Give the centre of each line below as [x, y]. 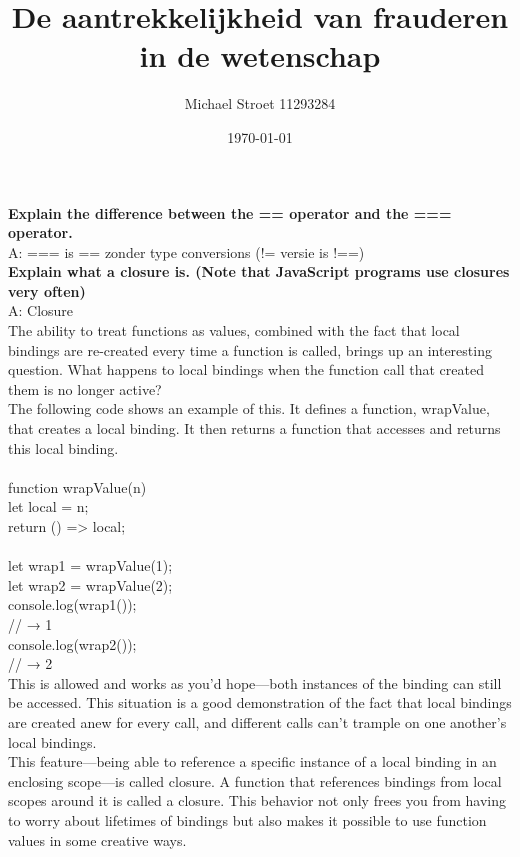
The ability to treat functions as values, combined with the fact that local [234, 330]
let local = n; [48, 506]
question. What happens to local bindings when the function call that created [246, 369]
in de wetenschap [260, 55]
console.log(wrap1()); [72, 604]
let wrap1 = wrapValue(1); [90, 565]
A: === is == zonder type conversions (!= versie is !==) [186, 251]
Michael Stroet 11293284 [260, 103]
